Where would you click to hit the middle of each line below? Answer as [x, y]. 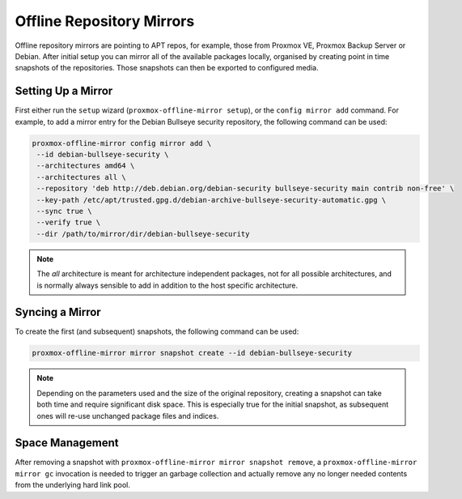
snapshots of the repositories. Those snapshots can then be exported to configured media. [167, 68]
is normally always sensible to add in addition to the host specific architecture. [167, 285]
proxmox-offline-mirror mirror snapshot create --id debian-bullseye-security [192, 353]
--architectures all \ [82, 177]
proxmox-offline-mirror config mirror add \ [122, 143]
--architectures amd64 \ [86, 166]
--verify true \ [69, 222]
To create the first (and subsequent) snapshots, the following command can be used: [157, 331]
